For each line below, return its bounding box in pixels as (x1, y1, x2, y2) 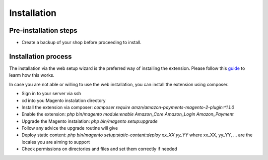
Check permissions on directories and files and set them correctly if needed (21, 146, 177, 152)
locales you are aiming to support (21, 139, 90, 145)
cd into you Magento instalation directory (21, 97, 106, 104)
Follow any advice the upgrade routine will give (21, 125, 118, 131)
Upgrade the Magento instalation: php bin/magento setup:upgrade (21, 118, 158, 124)
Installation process (9, 52, 72, 60)
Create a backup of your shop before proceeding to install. (21, 40, 141, 46)
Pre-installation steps (9, 26, 78, 35)
